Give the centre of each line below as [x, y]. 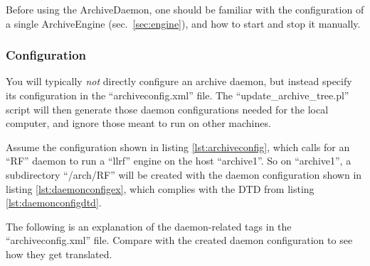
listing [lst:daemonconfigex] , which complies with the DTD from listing [160, 188]
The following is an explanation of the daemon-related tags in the [149, 226]
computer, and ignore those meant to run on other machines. [138, 123]
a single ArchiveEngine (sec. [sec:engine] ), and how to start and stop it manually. [183, 23]
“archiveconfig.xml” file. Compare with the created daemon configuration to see [179, 240]
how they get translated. [59, 254]
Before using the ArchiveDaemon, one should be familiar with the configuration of [185, 9]
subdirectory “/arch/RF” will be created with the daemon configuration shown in [184, 174]
